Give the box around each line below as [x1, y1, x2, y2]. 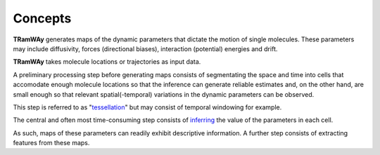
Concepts [13, 11, 72, 26]
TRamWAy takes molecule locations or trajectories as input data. [13, 58, 201, 66]
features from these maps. [13, 139, 90, 147]
